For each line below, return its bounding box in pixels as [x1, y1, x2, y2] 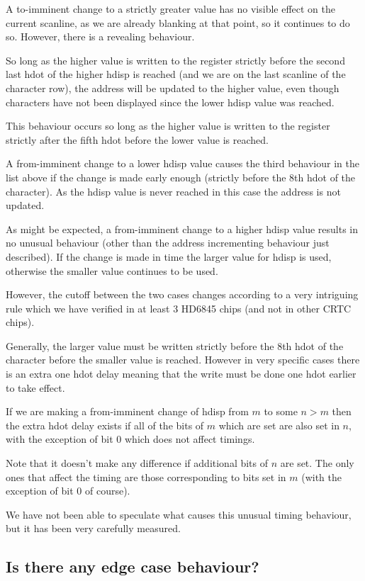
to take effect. [6, 380, 65, 395]
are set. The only [280, 456, 354, 470]
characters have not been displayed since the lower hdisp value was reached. [6, 94, 335, 109]
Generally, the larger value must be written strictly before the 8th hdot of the [6, 338, 344, 353]
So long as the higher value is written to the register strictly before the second [6, 52, 345, 67]
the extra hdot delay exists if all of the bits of [6, 417, 204, 432]
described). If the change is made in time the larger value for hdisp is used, [6, 249, 332, 264]
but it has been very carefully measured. [6, 521, 181, 536]
